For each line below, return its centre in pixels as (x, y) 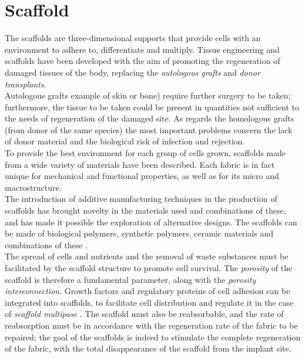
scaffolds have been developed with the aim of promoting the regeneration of (143, 61)
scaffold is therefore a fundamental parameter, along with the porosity (130, 279)
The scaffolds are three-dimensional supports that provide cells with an (133, 38)
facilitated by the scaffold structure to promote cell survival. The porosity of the (149, 268)
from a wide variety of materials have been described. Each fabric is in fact (140, 164)
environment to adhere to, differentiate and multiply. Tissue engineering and (142, 49)
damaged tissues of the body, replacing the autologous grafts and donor (133, 72)
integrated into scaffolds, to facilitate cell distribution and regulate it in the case (149, 302)
